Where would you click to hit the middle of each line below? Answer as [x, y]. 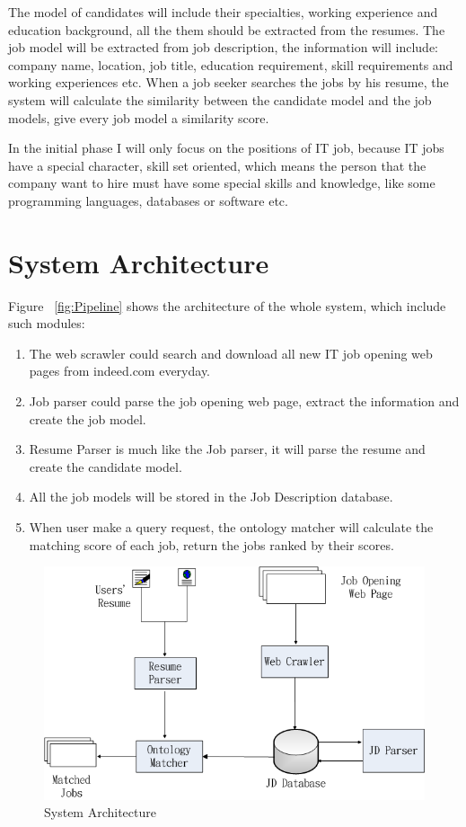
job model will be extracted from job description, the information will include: [224, 47]
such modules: [47, 323]
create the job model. [88, 418]
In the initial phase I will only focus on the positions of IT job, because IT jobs [226, 148]
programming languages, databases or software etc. [148, 200]
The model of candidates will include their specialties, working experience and [223, 12]
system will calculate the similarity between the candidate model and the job [220, 99]
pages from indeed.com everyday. [120, 371]
